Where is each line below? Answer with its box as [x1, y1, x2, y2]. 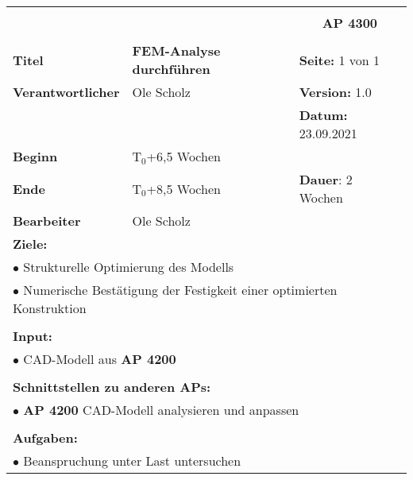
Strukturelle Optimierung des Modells [23, 257, 234, 276]
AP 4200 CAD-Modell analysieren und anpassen [23, 401, 299, 419]
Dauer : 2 [299, 170, 353, 188]
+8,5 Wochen [146, 179, 221, 198]
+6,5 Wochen [146, 147, 221, 165]
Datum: [299, 106, 348, 124]
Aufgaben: [13, 428, 78, 447]
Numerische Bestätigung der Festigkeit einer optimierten [23, 281, 338, 299]
